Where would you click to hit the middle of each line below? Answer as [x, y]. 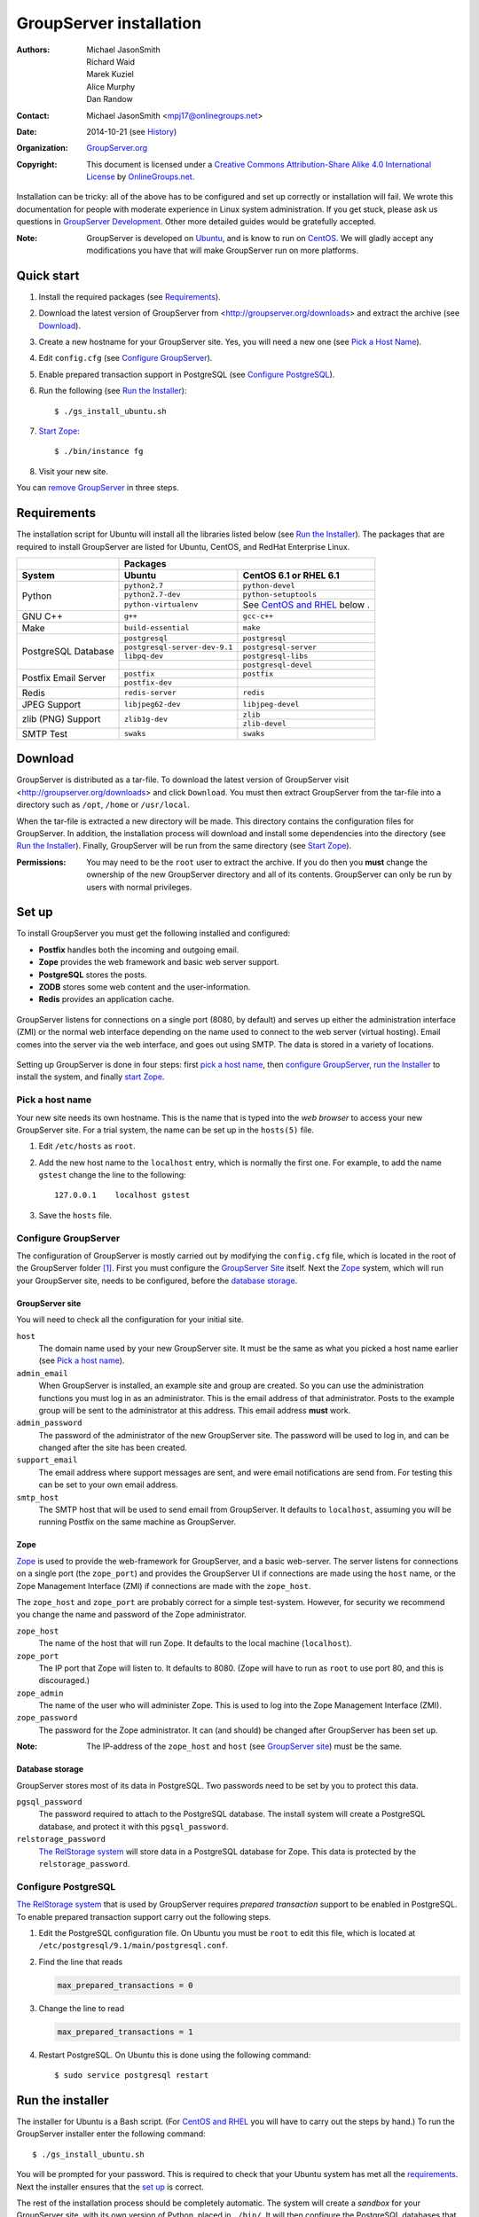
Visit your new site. [73, 471]
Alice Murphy [111, 86]
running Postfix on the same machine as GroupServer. [137, 1522]
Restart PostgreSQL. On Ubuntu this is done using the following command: [175, 2055]
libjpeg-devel [271, 705]
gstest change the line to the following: [112, 1175]
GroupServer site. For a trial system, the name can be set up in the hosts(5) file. [165, 1130]
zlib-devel [265, 723]
